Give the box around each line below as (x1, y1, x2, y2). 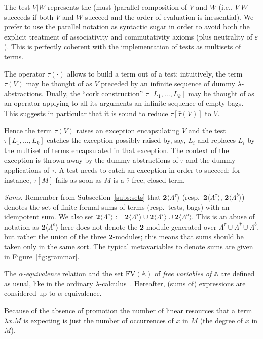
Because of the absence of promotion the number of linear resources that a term (4, 305, 252, 316)
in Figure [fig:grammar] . (4, 251, 80, 261)
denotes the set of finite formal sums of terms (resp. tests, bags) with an (4, 201, 230, 212)
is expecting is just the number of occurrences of (23, 315, 174, 325)
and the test (188, 125, 226, 135)
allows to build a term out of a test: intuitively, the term (67, 68, 243, 79)
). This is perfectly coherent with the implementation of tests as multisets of (4, 41, 241, 52)
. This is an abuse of (192, 211, 255, 222)
